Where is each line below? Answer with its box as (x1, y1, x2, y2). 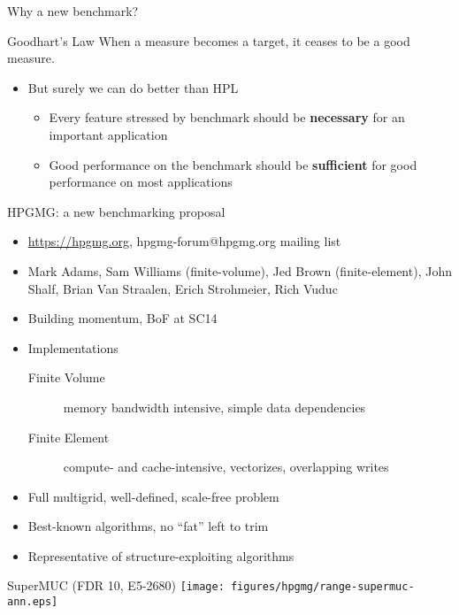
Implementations (27, 338, 119, 357)
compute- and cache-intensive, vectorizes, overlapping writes (63, 457, 389, 476)
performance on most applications (49, 173, 233, 191)
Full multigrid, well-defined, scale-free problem (27, 487, 279, 505)
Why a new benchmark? (7, 2, 139, 19)
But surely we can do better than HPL (27, 78, 239, 96)
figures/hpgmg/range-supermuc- (230, 580, 415, 594)
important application (49, 125, 168, 143)
